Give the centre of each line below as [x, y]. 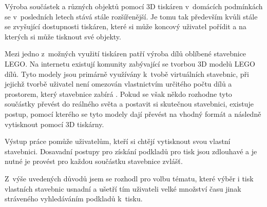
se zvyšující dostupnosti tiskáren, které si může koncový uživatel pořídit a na [126, 26]
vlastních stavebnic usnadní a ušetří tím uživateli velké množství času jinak [123, 188]
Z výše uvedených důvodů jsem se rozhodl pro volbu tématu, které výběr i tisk [129, 178]
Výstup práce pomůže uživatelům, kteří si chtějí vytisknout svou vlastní [118, 141]
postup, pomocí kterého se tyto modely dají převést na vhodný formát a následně [133, 113]
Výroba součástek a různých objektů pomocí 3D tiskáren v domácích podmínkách [134, 6]
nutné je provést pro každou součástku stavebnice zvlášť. [94, 161]
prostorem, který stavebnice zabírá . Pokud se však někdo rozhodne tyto [118, 94]
